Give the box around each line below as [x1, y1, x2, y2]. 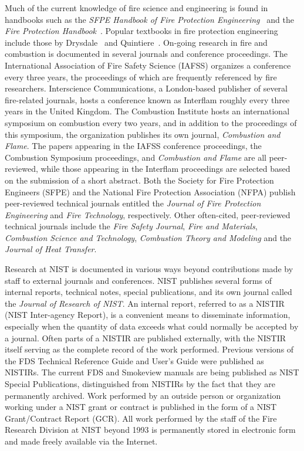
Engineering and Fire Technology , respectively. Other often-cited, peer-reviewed [5, 208, 291, 221]
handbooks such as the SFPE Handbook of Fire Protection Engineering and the [5, 13, 294, 25]
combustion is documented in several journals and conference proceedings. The [5, 48, 288, 60]
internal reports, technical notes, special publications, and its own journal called [5, 286, 292, 298]
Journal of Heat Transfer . [5, 243, 97, 255]
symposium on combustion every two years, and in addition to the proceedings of [5, 116, 297, 128]
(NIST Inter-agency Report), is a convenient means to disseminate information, [5, 308, 291, 321]
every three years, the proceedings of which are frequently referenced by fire [5, 70, 277, 83]
